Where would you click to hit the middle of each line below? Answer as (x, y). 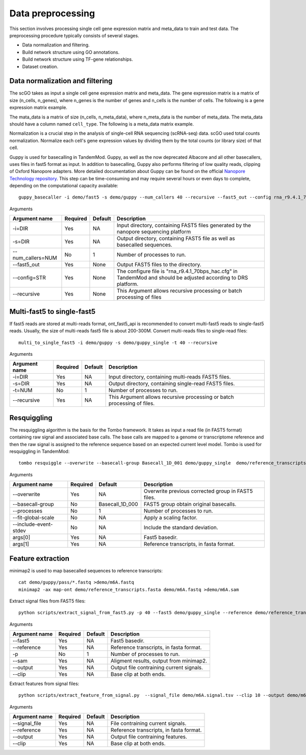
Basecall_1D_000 (118, 504)
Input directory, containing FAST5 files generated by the (184, 226)
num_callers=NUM (35, 258)
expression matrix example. (38, 108)
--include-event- (33, 524)
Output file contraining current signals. (157, 668)
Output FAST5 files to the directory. (159, 264)
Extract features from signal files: (44, 684)
